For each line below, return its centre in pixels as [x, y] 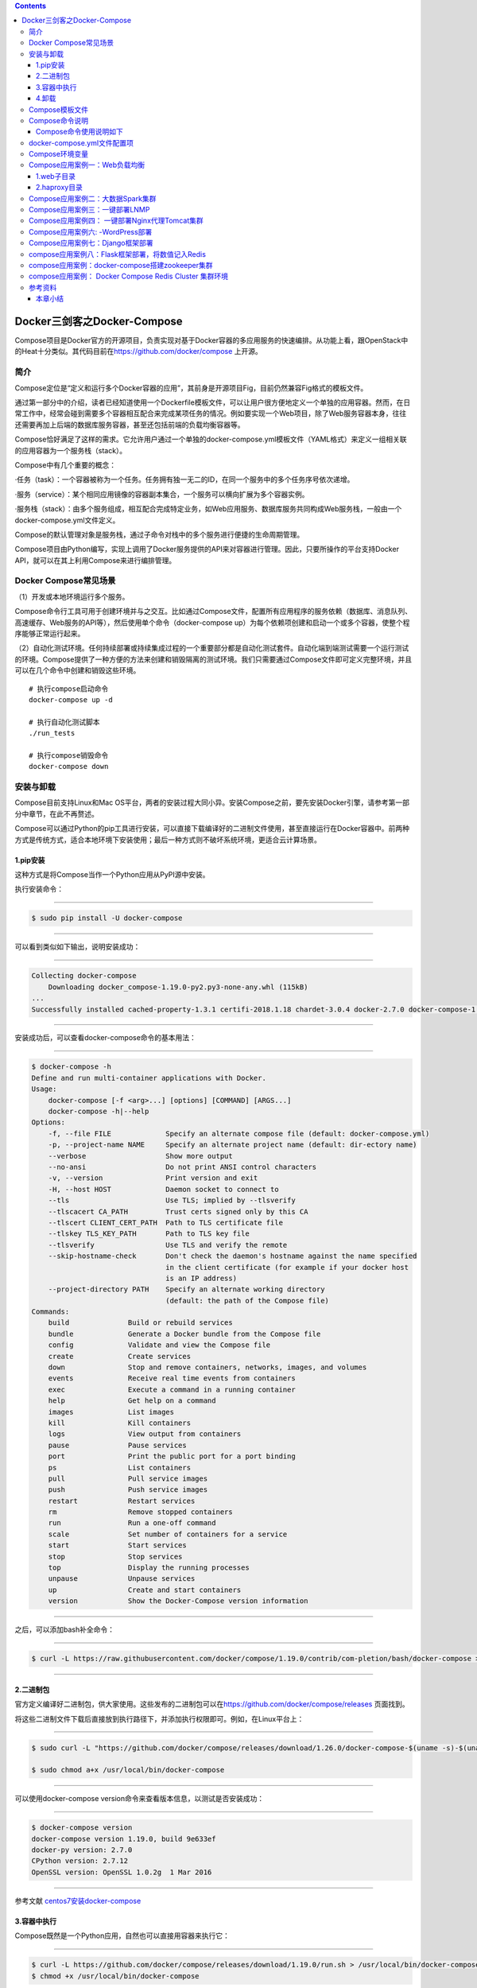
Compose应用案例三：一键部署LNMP [89, 210]
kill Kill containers [119, 1423]
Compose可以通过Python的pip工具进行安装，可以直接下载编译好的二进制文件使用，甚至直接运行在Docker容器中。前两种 [212, 829]
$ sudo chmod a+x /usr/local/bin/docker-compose [128, 1770]
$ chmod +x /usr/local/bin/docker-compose [115, 1976]
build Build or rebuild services [141, 1323]
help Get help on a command [132, 1401]
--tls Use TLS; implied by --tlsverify [172, 1200]
